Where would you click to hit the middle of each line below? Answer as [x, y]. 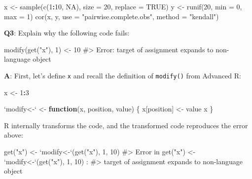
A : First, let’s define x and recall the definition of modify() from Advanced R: [123, 75]
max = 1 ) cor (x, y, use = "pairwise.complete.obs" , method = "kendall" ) [111, 16]
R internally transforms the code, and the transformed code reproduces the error [126, 125]
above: [14, 135]
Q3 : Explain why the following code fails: [67, 33]
